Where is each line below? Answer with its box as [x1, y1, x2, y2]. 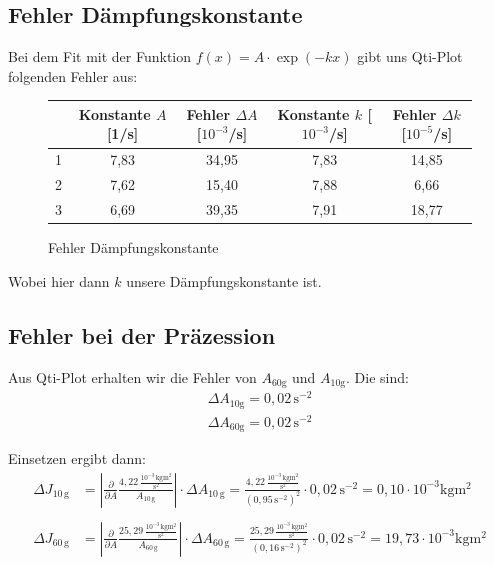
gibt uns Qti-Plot [357, 46, 463, 67]
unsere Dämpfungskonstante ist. [126, 270, 322, 291]
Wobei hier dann [8, 270, 110, 291]
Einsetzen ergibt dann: [8, 448, 146, 469]
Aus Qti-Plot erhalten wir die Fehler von [8, 366, 257, 387]
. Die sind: [346, 366, 409, 387]
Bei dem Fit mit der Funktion [8, 46, 192, 67]
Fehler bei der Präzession [8, 319, 276, 350]
